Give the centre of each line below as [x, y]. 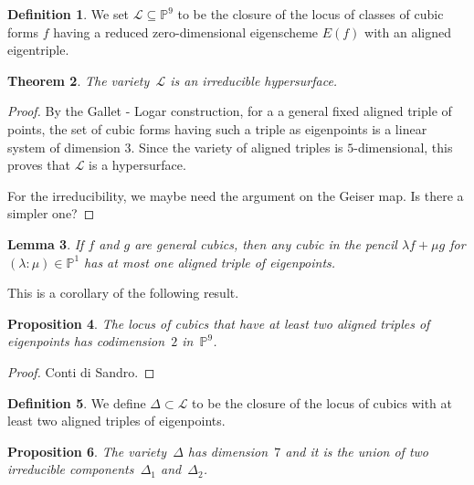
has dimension [228, 451]
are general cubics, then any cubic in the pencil [266, 243]
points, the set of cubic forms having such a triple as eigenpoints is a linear [217, 128]
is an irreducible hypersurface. [254, 80]
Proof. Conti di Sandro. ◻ [81, 371]
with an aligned [408, 32]
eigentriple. [38, 50]
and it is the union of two [357, 451]
